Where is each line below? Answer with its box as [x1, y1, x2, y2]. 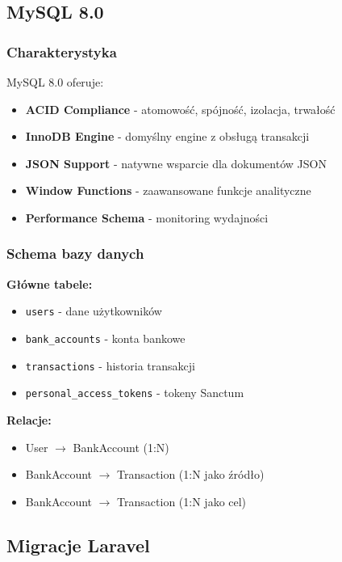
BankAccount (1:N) [73, 438, 169, 455]
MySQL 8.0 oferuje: [6, 74, 104, 90]
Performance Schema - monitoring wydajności [25, 209, 269, 226]
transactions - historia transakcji [25, 357, 195, 374]
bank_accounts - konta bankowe [25, 330, 186, 347]
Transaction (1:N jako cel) [117, 492, 247, 509]
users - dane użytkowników [25, 302, 162, 319]
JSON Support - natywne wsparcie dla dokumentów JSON [25, 154, 327, 171]
